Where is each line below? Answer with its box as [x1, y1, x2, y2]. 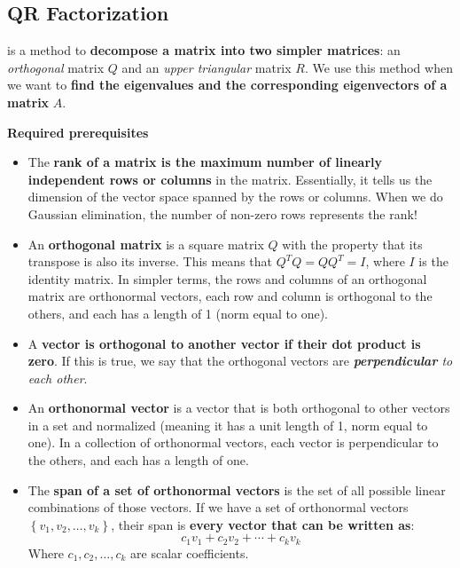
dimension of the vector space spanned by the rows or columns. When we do [27, 187, 443, 206]
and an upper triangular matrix [121, 58, 292, 76]
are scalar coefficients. [130, 543, 249, 562]
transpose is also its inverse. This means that [27, 252, 273, 271]
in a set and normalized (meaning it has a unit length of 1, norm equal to [27, 415, 428, 434]
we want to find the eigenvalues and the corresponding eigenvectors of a [7, 75, 448, 94]
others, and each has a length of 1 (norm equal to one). [27, 304, 328, 322]
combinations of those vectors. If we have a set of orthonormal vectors [27, 498, 409, 517]
